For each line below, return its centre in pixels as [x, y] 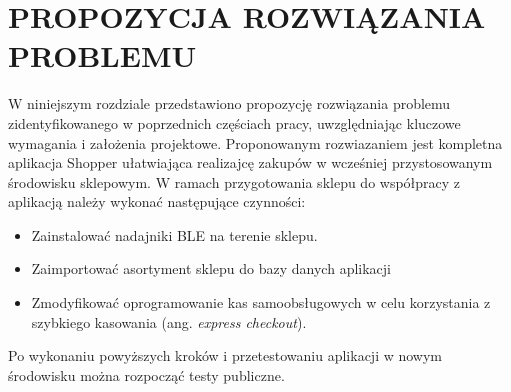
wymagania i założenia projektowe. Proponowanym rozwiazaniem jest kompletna [255, 142]
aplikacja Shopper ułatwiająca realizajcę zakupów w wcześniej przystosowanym [250, 162]
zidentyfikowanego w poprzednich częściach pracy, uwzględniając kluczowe [234, 122]
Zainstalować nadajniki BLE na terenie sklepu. [174, 234]
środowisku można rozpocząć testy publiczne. [146, 374]
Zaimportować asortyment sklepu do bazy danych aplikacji [211, 268]
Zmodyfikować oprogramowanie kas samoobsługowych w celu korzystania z [261, 302]
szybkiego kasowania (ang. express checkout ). [169, 321]
